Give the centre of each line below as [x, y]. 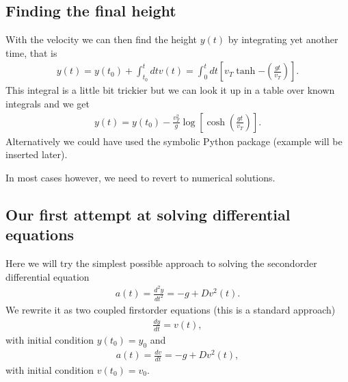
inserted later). [37, 154]
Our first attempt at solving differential [148, 214]
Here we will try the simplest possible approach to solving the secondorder [161, 263]
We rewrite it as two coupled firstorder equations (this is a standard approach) [171, 309]
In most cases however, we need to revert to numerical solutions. [140, 177]
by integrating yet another [283, 39]
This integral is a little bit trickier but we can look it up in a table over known [170, 90]
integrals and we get [48, 104]
